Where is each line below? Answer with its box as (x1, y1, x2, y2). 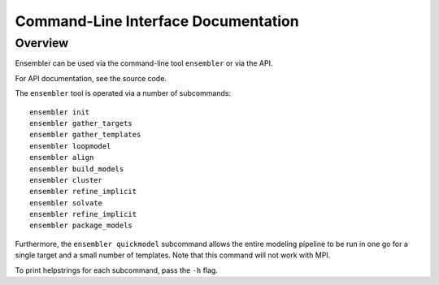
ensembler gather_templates (29, 130, 141, 140)
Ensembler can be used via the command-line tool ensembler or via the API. (15, 58, 273, 68)
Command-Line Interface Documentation (15, 12, 300, 30)
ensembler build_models (29, 164, 124, 174)
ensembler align (29, 153, 94, 162)
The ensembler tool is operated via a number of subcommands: (15, 89, 232, 98)
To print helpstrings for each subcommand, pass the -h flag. (15, 265, 219, 275)
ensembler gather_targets (29, 119, 133, 127)
